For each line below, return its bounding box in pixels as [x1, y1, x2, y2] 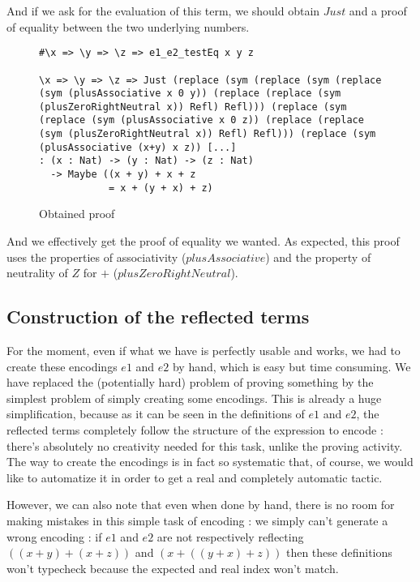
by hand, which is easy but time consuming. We [172, 357, 411, 374]
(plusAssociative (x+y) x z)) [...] [39, 141, 237, 153]
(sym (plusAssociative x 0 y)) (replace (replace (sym [39, 88, 341, 100]
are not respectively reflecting [156, 528, 304, 545]
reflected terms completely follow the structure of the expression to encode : [6, 421, 384, 438]
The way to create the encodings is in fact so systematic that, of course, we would [6, 453, 414, 470]
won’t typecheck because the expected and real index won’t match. [6, 559, 339, 576]
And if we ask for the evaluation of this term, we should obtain [6, 2, 320, 19]
